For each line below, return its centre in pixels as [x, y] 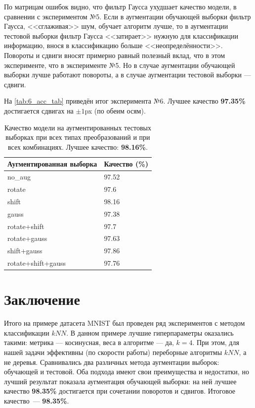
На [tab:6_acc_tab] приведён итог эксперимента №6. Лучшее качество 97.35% [125, 101]
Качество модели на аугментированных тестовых [78, 127]
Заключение [42, 299]
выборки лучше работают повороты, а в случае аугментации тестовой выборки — [127, 75]
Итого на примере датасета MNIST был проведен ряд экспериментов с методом [125, 323]
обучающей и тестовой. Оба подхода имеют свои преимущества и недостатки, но [127, 372]
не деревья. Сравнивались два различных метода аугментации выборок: [112, 362]
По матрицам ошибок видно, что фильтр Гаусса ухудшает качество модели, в [120, 6]
